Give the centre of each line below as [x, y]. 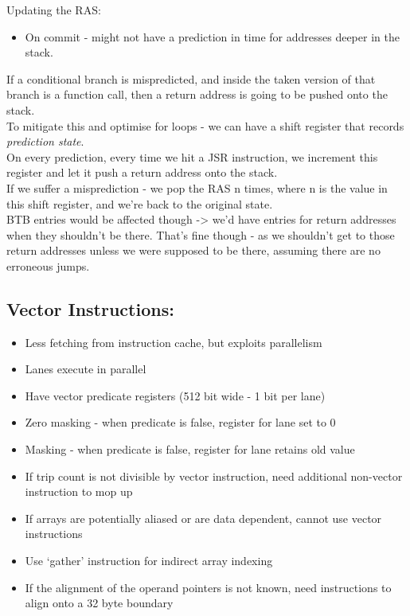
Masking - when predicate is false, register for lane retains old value [190, 449]
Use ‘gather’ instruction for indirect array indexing [149, 561]
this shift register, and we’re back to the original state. [140, 203]
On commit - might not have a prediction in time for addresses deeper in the [212, 36]
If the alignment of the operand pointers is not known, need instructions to [208, 587]
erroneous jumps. [48, 265]
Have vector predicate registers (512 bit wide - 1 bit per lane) [175, 395]
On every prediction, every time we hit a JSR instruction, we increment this [192, 156]
